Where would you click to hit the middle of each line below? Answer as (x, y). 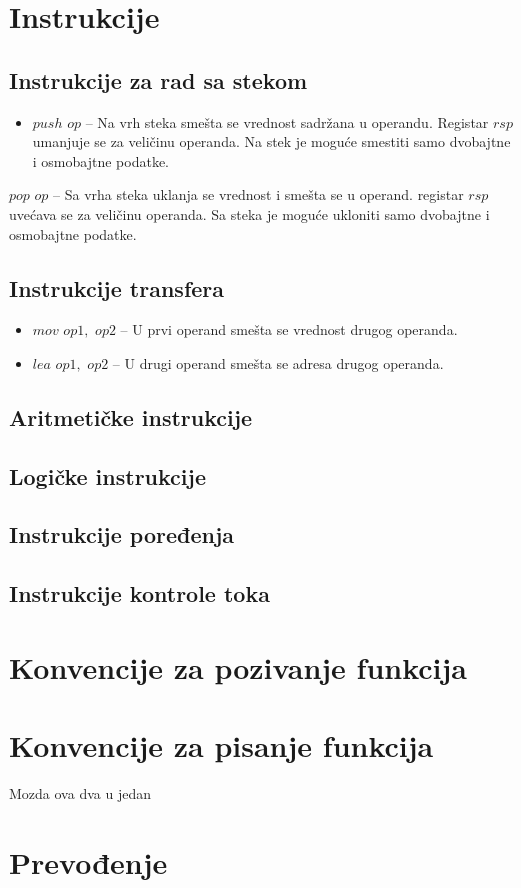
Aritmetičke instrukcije (131, 416)
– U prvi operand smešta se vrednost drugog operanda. (289, 329)
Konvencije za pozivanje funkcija (238, 666)
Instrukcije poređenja (122, 534)
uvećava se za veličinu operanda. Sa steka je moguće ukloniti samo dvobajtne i (249, 213)
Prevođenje (88, 861)
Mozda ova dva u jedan (80, 793)
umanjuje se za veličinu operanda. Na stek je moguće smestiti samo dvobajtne (271, 141)
